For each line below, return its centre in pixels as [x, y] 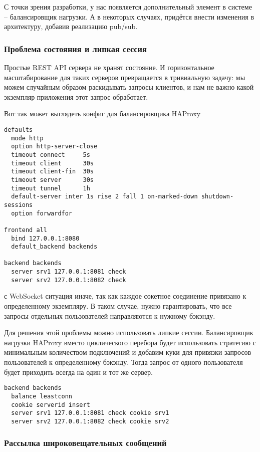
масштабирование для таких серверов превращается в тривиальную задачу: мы [125, 77]
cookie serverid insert [51, 405]
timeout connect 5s [51, 155]
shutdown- [217, 197]
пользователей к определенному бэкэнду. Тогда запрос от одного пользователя [123, 362]
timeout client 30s [52, 163]
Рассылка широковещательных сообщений [85, 443]
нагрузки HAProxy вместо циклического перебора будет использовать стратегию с [130, 342]
